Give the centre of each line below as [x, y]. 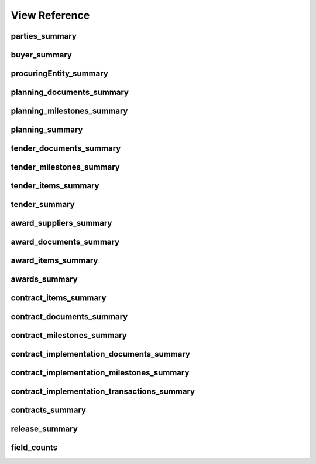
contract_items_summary [59, 298]
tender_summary [43, 204]
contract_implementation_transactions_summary [103, 392]
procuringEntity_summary [59, 74]
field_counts [34, 448]
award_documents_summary [65, 242]
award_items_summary [54, 261]
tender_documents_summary [66, 149]
